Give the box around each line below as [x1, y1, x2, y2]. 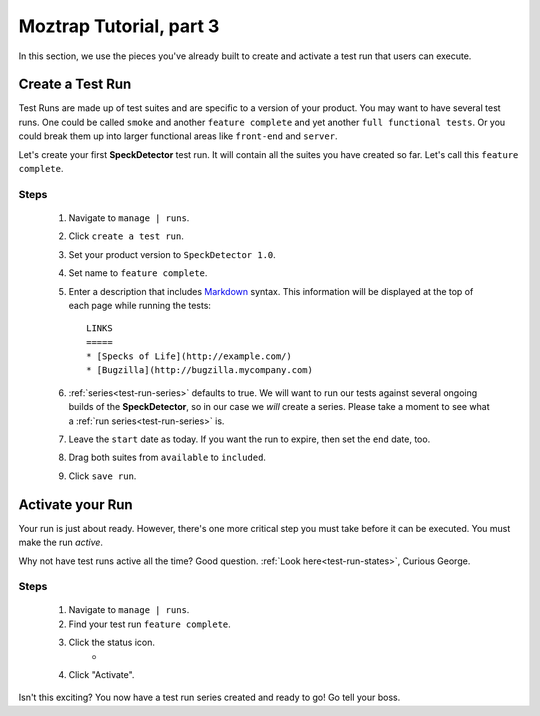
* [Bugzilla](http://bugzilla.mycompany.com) [86, 365, 314, 376]
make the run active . [18, 536, 104, 549]
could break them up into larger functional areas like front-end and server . [18, 130, 338, 142]
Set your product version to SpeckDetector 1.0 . [68, 248, 277, 260]
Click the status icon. [68, 636, 155, 649]
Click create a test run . [68, 230, 184, 242]
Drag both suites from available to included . [68, 451, 267, 464]
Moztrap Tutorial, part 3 [18, 15, 220, 37]
